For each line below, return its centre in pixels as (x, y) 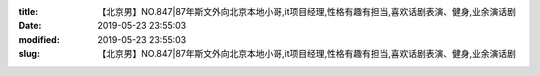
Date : (30, 26)
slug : (29, 54)
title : (28, 11)
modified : (39, 39)
